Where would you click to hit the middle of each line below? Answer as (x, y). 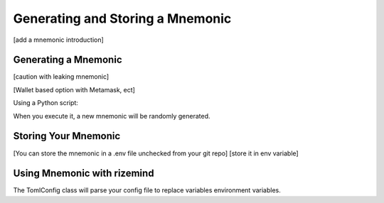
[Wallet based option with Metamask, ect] (74, 89)
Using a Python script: (46, 103)
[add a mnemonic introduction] (59, 40)
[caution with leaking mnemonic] (61, 77)
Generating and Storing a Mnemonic (122, 18)
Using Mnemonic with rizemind (84, 174)
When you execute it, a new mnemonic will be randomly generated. (112, 116)
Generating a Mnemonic (68, 60)
